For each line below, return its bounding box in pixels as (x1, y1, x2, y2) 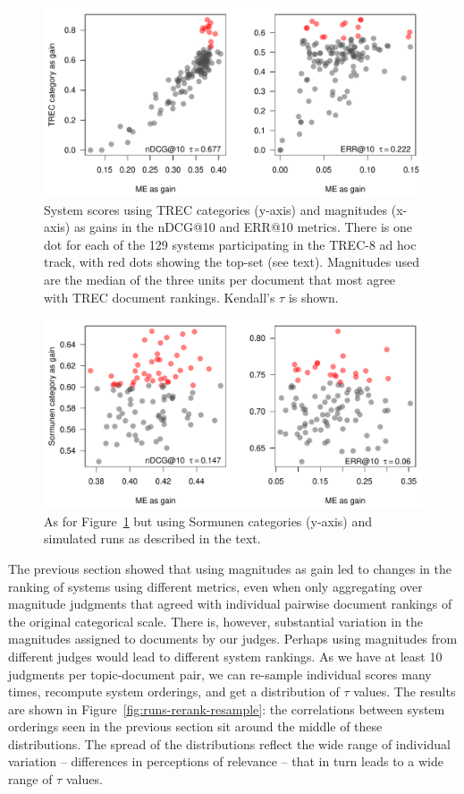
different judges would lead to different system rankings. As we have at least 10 (8, 646, 443, 665)
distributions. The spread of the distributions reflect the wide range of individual (8, 734, 451, 753)
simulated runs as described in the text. (44, 529, 261, 548)
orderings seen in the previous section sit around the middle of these (8, 717, 383, 736)
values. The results (353, 682, 456, 701)
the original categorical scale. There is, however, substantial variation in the (8, 611, 424, 630)
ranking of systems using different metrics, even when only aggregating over (8, 576, 423, 595)
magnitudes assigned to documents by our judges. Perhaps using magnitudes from (8, 629, 458, 648)
